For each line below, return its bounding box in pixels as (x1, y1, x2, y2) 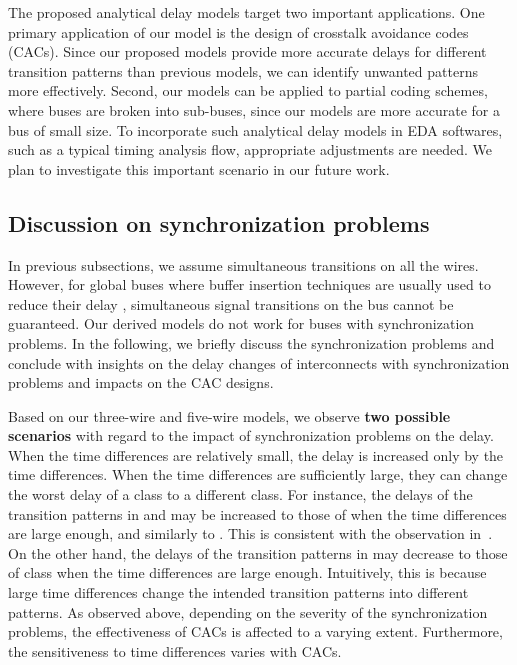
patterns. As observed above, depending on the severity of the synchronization (8, 601, 488, 622)
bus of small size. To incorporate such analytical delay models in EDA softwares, (8, 119, 503, 140)
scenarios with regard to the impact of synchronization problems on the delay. (8, 425, 494, 446)
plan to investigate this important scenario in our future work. (8, 158, 390, 179)
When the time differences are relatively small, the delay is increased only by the (8, 444, 504, 465)
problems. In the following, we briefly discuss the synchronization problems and (8, 332, 495, 353)
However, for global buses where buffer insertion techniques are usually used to (8, 274, 491, 295)
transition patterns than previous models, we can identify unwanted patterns (8, 60, 478, 81)
